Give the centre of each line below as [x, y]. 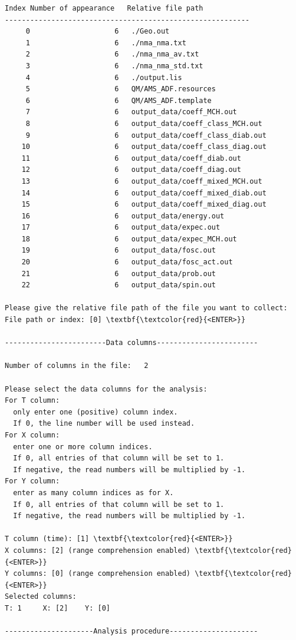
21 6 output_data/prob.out [119, 273]
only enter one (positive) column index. [96, 412]
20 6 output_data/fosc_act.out [127, 262]
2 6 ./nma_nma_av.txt [112, 54]
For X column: [32, 435]
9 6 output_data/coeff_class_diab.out [146, 135]
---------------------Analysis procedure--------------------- [131, 631]
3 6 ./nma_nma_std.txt [114, 66]
